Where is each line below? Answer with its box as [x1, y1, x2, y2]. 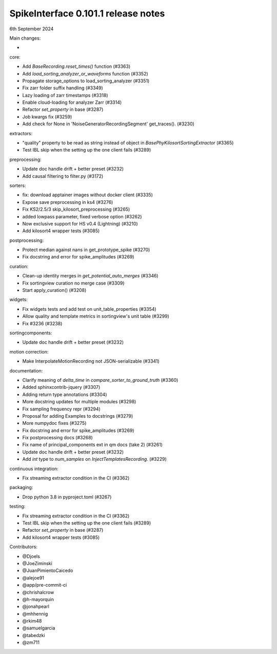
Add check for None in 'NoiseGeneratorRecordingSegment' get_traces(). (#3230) [22, 121, 194, 127]
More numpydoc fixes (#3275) [22, 420, 87, 426]
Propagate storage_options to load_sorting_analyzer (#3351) [22, 78, 150, 84]
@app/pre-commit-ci [22, 582, 67, 588]
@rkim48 [22, 618, 42, 624]
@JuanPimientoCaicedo [22, 568, 73, 574]
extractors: [9, 130, 33, 136]
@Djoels [22, 553, 41, 559]
